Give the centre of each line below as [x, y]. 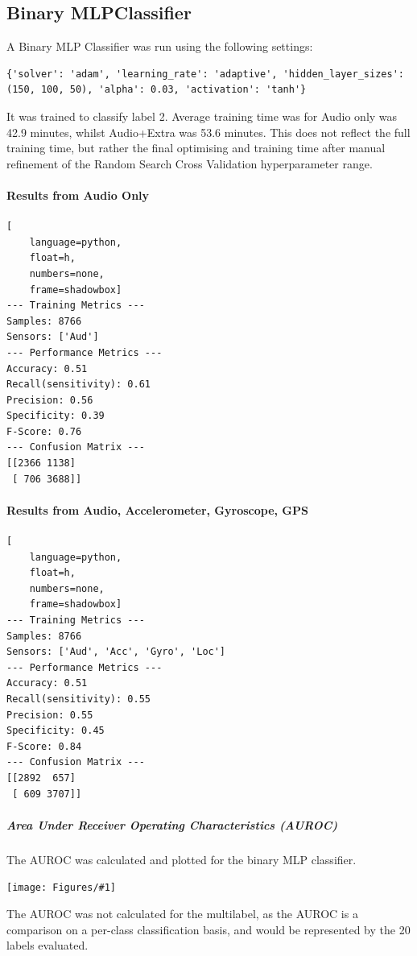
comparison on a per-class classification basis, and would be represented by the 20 [208, 929]
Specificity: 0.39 [56, 416]
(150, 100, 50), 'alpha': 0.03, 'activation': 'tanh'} [157, 90]
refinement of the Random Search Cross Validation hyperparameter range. [190, 163]
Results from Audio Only [78, 195]
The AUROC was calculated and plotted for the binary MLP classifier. [182, 859]
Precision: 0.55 [50, 715]
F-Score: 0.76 [44, 431]
